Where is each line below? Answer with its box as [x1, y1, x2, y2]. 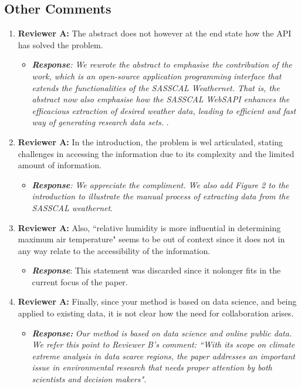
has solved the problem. [18, 38, 103, 51]
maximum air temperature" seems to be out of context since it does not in [18, 233, 285, 245]
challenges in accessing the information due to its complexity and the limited [18, 147, 295, 159]
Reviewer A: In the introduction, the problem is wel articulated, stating [18, 135, 283, 148]
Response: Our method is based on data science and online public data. [32, 326, 292, 339]
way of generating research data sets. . [32, 116, 169, 128]
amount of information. [18, 159, 102, 171]
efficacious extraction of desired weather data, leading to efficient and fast [32, 104, 296, 116]
